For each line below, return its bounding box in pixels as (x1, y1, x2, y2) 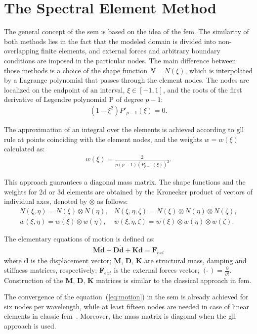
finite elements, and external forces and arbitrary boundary (41, 46, 220, 56)
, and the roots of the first (163, 84, 242, 95)
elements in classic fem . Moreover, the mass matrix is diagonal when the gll (4, 311, 236, 321)
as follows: (97, 196, 128, 206)
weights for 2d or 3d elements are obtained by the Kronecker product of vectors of (4, 186, 253, 196)
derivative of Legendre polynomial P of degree (4, 94, 143, 104)
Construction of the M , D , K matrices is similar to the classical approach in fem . (4, 275, 252, 285)
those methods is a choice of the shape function (4, 65, 148, 75)
